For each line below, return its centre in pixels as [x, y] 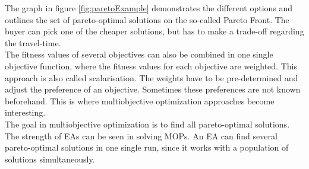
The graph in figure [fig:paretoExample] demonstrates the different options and [149, 8]
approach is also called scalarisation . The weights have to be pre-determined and [152, 77]
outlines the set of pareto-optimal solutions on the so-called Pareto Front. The [147, 19]
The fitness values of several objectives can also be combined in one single [139, 54]
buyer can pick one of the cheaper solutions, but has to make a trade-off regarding [154, 31]
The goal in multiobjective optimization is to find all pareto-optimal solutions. [147, 124]
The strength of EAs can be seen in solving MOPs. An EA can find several [141, 135]
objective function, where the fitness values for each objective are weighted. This [151, 66]
